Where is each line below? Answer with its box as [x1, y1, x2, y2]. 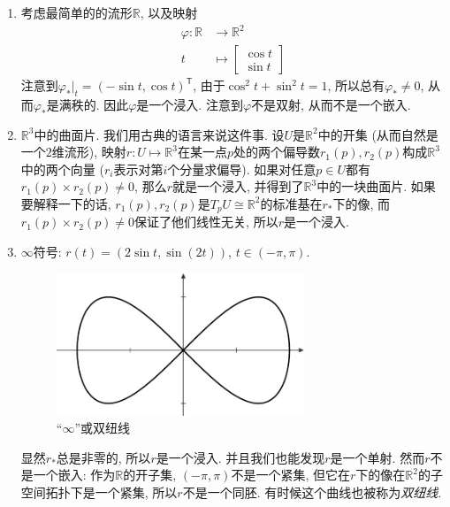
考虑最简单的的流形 [20, 4, 133, 21]
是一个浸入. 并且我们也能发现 [156, 448, 325, 466]
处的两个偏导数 [233, 142, 321, 161]
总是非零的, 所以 [56, 448, 151, 466]
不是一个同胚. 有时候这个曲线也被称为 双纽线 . [182, 482, 442, 501]
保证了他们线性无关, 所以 [134, 212, 278, 231]
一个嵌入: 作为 [33, 465, 116, 484]
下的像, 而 [332, 194, 390, 212]
